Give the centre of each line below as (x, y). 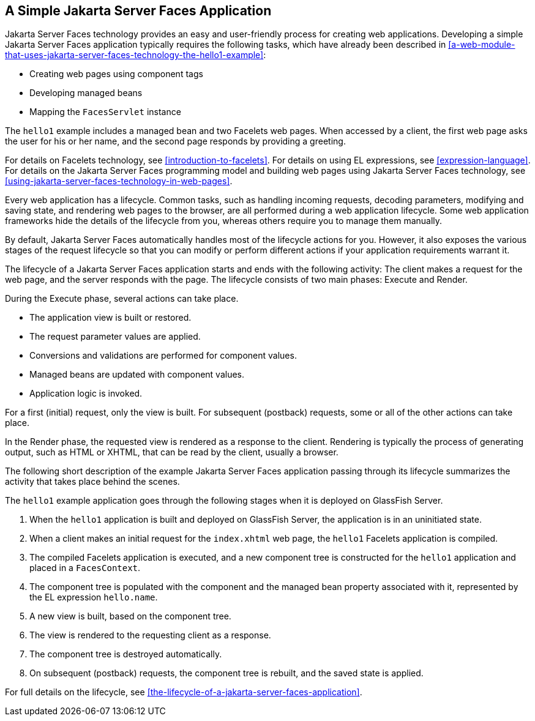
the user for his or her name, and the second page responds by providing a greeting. (175, 141)
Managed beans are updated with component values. (137, 375)
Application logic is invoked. (86, 394)
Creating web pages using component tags (116, 74)
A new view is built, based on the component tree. (130, 616)
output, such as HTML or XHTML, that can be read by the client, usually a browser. (172, 452)
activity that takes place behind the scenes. (92, 482)
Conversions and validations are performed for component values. (163, 356)
